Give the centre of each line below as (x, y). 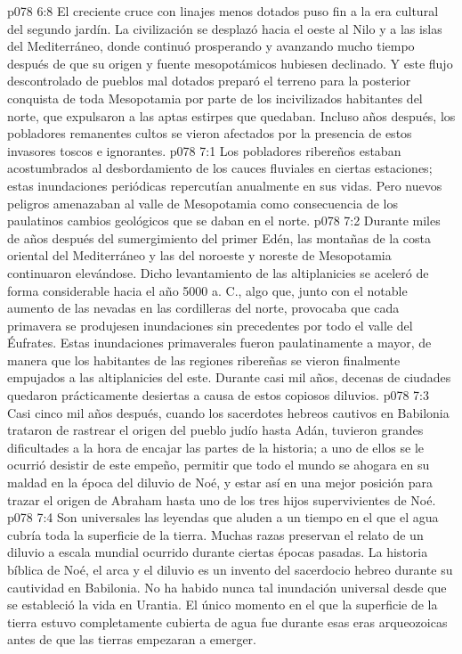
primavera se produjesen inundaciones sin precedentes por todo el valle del (210, 325)
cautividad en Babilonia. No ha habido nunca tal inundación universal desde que (227, 587)
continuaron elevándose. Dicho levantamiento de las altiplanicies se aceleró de (218, 272)
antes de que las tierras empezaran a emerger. (132, 639)
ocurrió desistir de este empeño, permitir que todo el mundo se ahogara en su (219, 465)
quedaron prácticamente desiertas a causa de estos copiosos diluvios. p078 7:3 (218, 395)
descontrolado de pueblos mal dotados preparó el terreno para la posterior (209, 81)
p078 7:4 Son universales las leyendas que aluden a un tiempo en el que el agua (223, 517)
